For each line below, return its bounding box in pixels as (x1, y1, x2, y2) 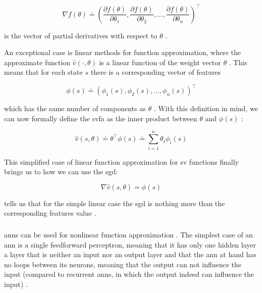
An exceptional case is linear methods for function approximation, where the (4, 47, 241, 58)
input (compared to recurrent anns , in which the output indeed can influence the (4, 269, 254, 279)
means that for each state (4, 67, 83, 77)
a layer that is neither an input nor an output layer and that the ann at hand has (4, 249, 256, 260)
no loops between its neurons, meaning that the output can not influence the (4, 259, 242, 269)
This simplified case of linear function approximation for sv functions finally (4, 156, 239, 167)
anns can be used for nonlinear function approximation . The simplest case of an (4, 229, 253, 239)
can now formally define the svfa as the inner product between (4, 113, 197, 123)
